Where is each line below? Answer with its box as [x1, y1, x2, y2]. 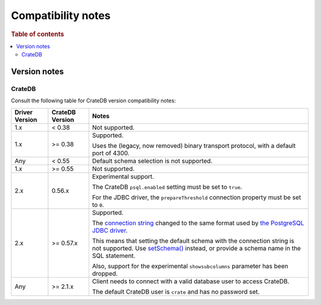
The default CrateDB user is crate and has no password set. [92, 287, 260, 295]
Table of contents [11, 30, 65, 38]
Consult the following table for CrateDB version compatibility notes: [11, 97, 177, 104]
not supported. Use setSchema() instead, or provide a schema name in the [92, 244, 301, 252]
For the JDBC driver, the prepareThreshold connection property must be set [92, 193, 301, 202]
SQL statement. [92, 251, 136, 260]
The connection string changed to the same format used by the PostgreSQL [92, 219, 304, 227]
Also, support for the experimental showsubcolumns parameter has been [92, 262, 288, 270]
